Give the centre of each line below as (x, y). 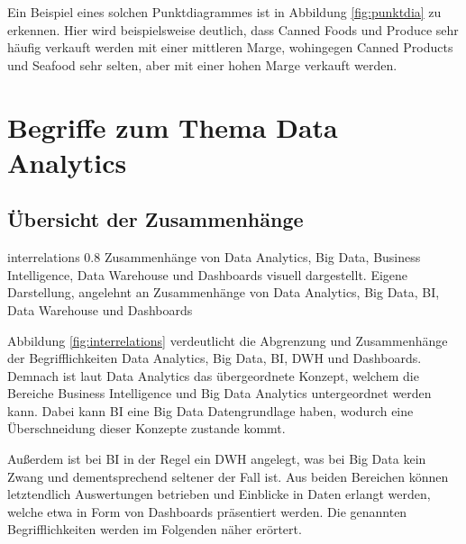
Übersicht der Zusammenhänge (155, 219)
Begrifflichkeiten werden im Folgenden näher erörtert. (155, 529)
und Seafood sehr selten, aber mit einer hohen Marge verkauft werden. (202, 64)
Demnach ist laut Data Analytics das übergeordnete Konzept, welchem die (213, 375)
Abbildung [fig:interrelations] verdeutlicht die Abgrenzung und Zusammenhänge (228, 340)
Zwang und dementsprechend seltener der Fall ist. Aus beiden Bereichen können (228, 476)
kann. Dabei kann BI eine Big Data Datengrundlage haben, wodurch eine (210, 410)
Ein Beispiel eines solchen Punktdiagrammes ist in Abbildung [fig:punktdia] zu (224, 12)
